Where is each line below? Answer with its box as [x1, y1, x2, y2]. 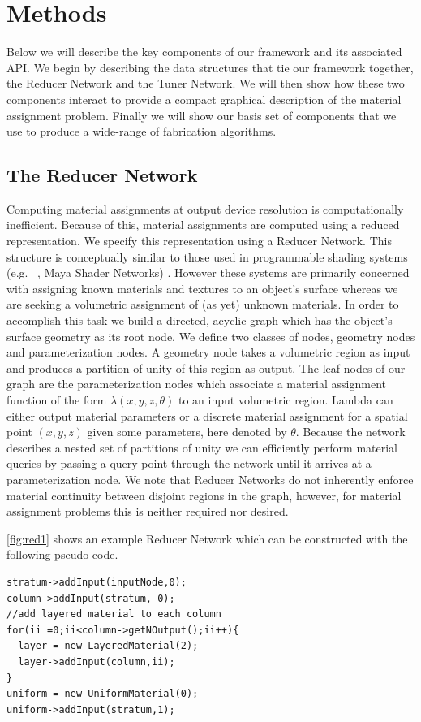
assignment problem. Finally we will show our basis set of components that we [6, 106, 397, 123]
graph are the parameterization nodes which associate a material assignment [6, 375, 386, 392]
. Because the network [295, 423, 406, 440]
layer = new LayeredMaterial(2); [18, 640, 199, 652]
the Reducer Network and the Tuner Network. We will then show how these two [6, 75, 405, 92]
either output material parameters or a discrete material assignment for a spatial [6, 407, 408, 424]
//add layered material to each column [6, 608, 221, 620]
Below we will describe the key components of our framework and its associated [6, 43, 402, 60]
